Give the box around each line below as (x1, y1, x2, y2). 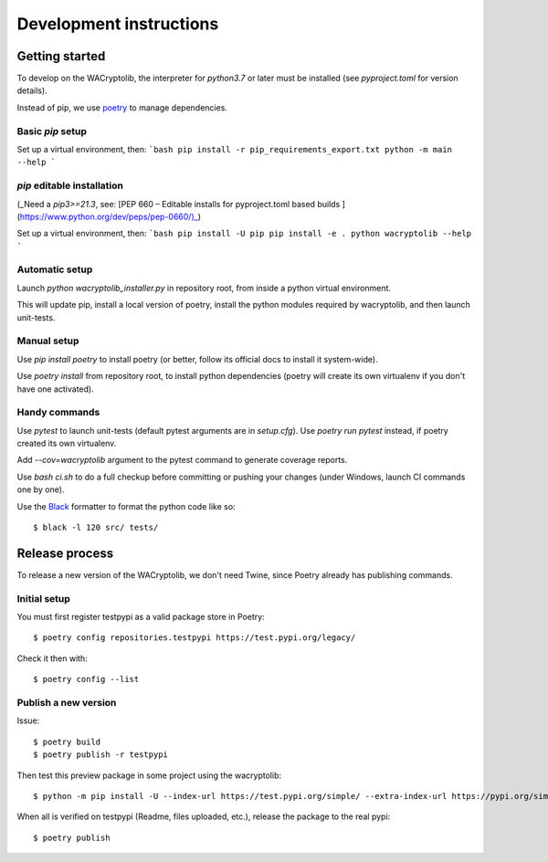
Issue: (16, 715, 40, 726)
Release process (16, 545, 114, 561)
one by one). (16, 484, 65, 495)
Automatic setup (16, 263, 93, 276)
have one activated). (16, 384, 95, 394)
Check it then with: (16, 653, 89, 664)
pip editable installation (16, 179, 123, 192)
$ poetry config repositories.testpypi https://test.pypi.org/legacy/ (33, 633, 356, 643)
